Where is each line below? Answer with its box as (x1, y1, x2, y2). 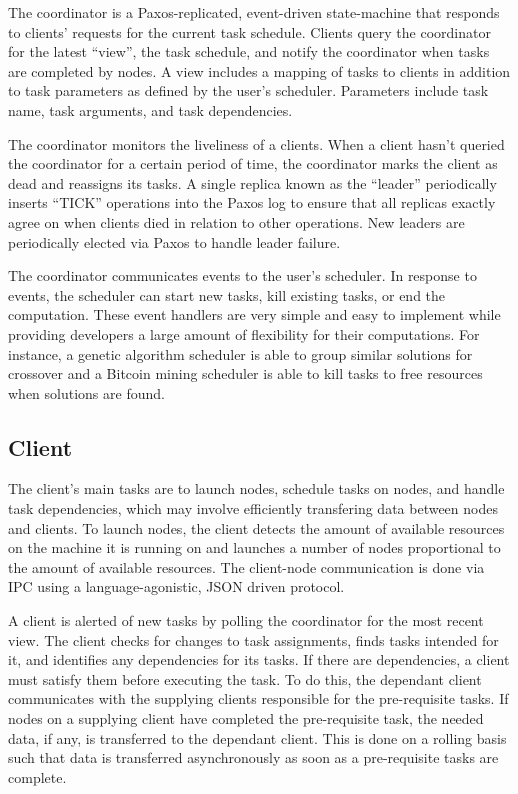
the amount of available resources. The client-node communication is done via (8, 556, 485, 577)
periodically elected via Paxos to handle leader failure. (8, 231, 341, 252)
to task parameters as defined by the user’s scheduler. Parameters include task (8, 80, 489, 101)
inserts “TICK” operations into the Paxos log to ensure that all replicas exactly (8, 192, 496, 213)
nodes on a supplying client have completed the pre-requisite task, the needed (8, 708, 484, 729)
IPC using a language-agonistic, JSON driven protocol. (8, 576, 345, 597)
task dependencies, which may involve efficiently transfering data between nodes (8, 498, 498, 519)
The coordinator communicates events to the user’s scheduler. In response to (8, 265, 477, 286)
